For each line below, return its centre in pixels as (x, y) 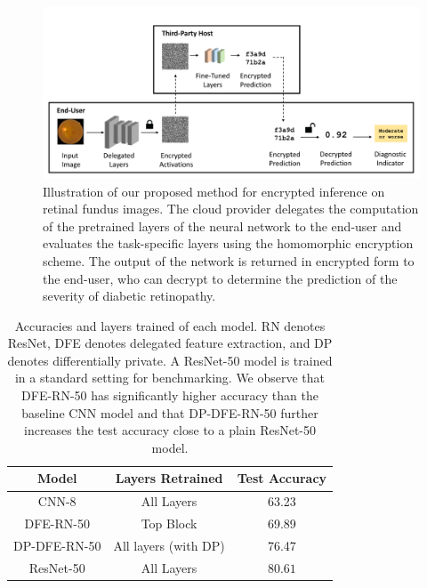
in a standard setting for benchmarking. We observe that (170, 378)
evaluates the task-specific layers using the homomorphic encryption (228, 243)
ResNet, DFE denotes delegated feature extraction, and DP (170, 343)
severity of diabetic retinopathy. (129, 296)
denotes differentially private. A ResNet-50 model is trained (170, 360)
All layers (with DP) (169, 545)
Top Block (169, 524)
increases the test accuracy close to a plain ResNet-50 (170, 430)
